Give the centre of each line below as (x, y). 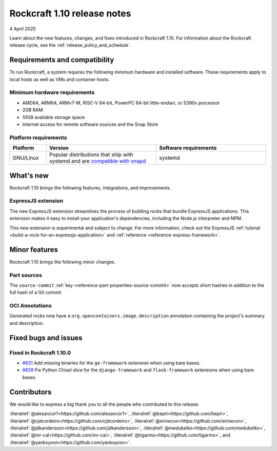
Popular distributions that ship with (91, 155)
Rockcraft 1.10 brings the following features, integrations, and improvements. (90, 188)
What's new (29, 175)
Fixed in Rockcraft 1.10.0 (40, 352)
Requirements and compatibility (62, 60)
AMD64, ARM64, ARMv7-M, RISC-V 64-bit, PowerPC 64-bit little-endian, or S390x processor (121, 103)
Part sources (26, 275)
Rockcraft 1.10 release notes (70, 13)
